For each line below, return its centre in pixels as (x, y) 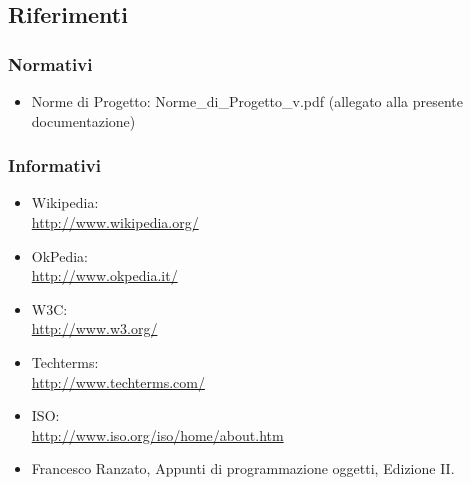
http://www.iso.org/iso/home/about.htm (157, 434)
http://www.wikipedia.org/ (115, 222)
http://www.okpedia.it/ (104, 275)
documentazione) (83, 120)
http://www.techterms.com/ (118, 381)
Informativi (54, 165)
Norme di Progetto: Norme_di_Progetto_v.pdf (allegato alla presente (247, 101)
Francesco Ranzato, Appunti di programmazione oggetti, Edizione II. (243, 468)
